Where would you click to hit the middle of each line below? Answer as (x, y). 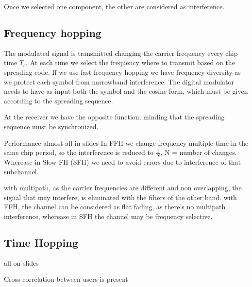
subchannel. (21, 171)
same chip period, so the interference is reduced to (79, 152)
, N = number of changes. (199, 152)
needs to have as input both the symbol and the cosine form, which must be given (126, 91)
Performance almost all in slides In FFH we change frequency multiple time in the (126, 143)
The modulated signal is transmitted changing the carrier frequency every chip (121, 53)
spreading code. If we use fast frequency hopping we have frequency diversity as (122, 72)
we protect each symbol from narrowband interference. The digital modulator (119, 81)
